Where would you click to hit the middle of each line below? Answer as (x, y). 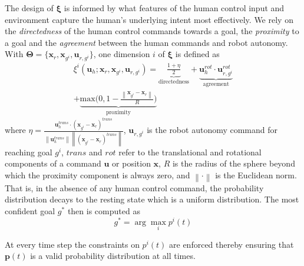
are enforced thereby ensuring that (232, 244)
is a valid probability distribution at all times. (113, 256)
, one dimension (122, 54)
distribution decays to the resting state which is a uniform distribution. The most (152, 199)
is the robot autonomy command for (212, 130)
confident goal (30, 210)
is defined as (197, 54)
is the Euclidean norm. (256, 174)
